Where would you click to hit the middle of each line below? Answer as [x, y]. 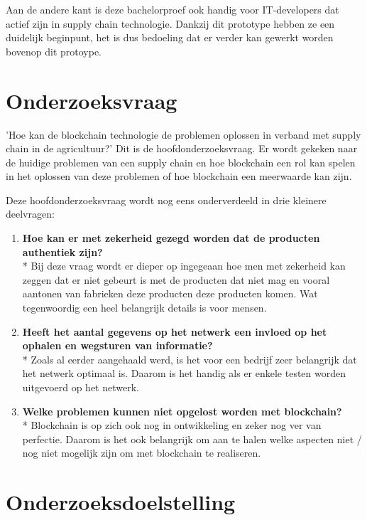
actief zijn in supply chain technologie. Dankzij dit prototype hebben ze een [170, 23]
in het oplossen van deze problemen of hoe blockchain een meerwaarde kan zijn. [179, 176]
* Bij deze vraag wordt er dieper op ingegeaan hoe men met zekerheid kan [184, 266]
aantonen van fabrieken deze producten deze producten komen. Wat [170, 293]
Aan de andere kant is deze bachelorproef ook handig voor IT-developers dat [172, 9]
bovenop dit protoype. [54, 51]
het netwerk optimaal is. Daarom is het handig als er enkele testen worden [184, 373]
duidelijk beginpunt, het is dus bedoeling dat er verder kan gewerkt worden [170, 37]
